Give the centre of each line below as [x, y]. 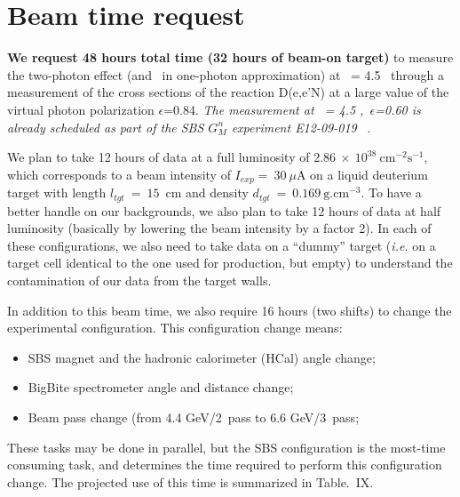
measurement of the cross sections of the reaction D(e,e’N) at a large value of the [228, 92]
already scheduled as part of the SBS [106, 127]
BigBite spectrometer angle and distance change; [161, 387]
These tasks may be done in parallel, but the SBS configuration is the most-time [226, 447]
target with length [57, 192]
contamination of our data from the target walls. [139, 280]
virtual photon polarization [81, 109]
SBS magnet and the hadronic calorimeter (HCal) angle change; [202, 357]
